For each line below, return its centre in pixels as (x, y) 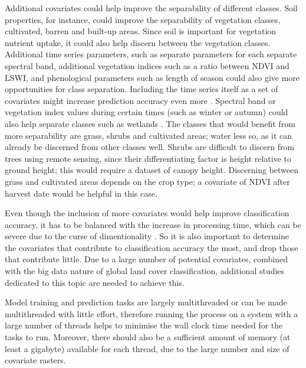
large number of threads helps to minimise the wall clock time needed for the (144, 325)
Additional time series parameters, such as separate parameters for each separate (151, 54)
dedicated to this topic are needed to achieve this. (95, 282)
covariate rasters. (35, 360)
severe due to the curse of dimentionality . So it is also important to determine (147, 236)
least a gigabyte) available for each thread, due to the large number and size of (147, 348)
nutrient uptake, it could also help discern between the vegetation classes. (138, 42)
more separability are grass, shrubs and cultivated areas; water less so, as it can (149, 135)
